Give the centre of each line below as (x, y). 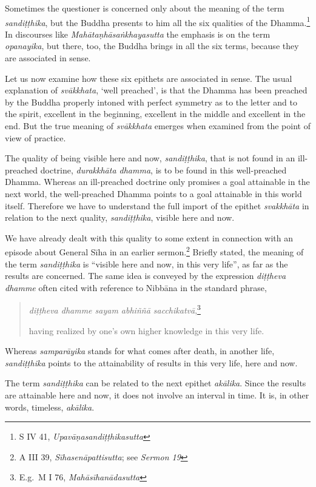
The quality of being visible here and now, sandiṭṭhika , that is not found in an (150, 158)
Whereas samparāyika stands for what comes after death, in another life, (140, 351)
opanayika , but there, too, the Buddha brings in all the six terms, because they (152, 46)
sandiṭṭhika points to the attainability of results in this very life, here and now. (151, 362)
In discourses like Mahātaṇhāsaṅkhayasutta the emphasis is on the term (138, 34)
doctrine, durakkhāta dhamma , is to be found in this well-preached (163, 170)
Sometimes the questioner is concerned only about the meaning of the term (145, 8)
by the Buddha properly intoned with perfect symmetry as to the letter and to (151, 102)
